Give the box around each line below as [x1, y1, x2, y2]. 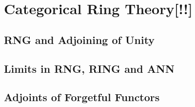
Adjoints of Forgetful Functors [4, 89, 160, 105]
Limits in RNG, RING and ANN [4, 61, 175, 76]
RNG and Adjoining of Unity [4, 32, 155, 47]
